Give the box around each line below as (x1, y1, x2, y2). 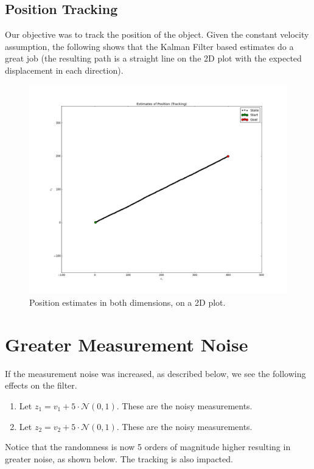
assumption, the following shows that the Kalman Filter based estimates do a (5, 40, 294, 52)
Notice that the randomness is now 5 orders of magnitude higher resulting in (5, 440, 291, 453)
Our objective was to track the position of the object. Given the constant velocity (5, 28, 309, 41)
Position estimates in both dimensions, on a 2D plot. (29, 296, 226, 309)
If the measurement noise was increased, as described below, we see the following (5, 367, 306, 379)
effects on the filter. (5, 379, 77, 392)
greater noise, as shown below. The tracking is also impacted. (5, 452, 233, 465)
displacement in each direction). (5, 63, 124, 76)
